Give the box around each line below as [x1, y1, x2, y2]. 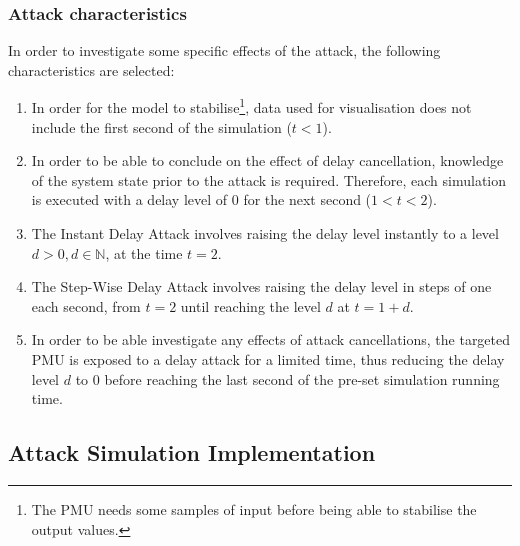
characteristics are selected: [8, 59, 175, 80]
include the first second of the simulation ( [31, 116, 292, 137]
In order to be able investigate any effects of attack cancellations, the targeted [31, 329, 511, 350]
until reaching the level [180, 295, 321, 316]
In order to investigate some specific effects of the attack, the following [8, 40, 441, 61]
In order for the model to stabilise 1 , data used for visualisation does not [31, 94, 472, 118]
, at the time [105, 242, 183, 263]
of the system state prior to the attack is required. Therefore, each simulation [31, 169, 507, 190]
